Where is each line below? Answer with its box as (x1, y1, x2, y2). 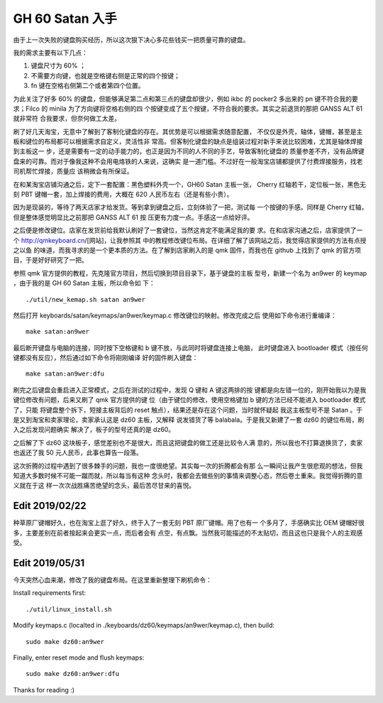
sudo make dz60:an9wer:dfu (26, 670, 120, 678)
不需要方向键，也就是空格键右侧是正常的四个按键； (30, 71, 180, 80)
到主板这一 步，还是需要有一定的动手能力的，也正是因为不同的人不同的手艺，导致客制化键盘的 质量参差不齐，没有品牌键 (13, 147, 365, 156)
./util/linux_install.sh (26, 605, 112, 614)
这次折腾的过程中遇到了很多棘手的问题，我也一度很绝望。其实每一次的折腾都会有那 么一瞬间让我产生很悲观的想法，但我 (13, 462, 363, 470)
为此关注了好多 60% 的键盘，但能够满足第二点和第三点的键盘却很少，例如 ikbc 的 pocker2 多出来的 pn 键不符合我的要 (13, 94, 358, 103)
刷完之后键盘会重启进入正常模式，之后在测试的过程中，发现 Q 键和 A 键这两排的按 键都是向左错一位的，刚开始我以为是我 (13, 386, 367, 394)
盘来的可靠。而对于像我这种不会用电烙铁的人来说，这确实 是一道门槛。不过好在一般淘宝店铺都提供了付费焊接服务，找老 (13, 157, 363, 165)
